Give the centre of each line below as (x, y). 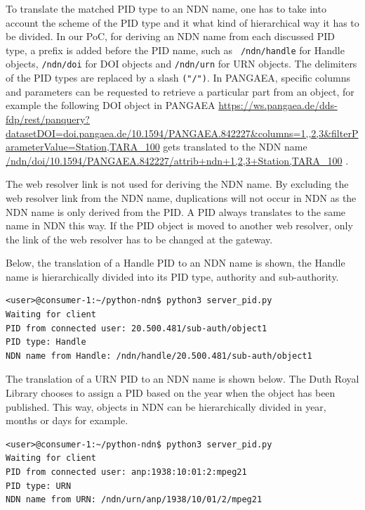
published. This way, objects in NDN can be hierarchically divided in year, (166, 406)
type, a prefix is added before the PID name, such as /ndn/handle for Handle (175, 50)
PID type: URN (39, 486)
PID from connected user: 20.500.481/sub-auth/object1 (137, 328)
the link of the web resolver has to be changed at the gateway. (139, 239)
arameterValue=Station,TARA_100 (83, 147)
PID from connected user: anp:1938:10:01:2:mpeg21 (126, 472)
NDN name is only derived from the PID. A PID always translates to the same (176, 211)
